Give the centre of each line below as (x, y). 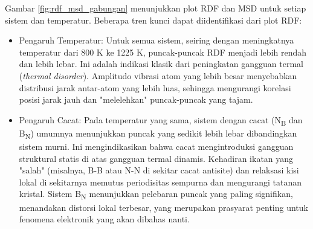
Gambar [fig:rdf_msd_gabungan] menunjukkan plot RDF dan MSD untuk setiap (156, 8)
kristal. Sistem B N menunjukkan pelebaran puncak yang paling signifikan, (156, 195)
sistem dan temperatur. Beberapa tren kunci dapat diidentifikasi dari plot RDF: (153, 20)
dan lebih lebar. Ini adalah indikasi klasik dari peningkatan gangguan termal (161, 64)
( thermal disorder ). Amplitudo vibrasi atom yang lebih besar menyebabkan (158, 75)
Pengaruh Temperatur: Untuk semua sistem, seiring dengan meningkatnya (156, 40)
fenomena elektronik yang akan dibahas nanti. (104, 219)
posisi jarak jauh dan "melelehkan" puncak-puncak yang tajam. (136, 99)
